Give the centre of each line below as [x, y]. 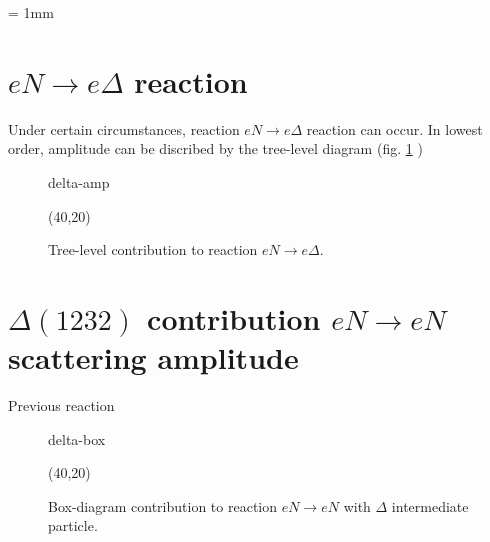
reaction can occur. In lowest [394, 128]
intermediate [430, 505]
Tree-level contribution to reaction [153, 249]
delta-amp [79, 181]
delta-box [77, 438]
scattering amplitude [153, 357]
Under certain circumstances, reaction [124, 128]
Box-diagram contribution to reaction [162, 505]
